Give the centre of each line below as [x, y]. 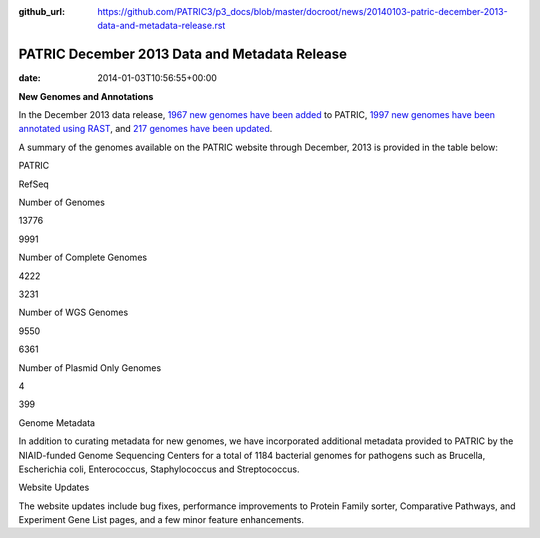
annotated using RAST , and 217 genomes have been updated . [145, 129]
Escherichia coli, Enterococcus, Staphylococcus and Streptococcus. [159, 469]
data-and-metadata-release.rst [161, 26]
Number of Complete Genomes [83, 257]
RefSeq [33, 184]
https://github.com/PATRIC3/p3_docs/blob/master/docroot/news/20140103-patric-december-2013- [303, 11]
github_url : [41, 11]
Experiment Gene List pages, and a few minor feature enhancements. [161, 520]
